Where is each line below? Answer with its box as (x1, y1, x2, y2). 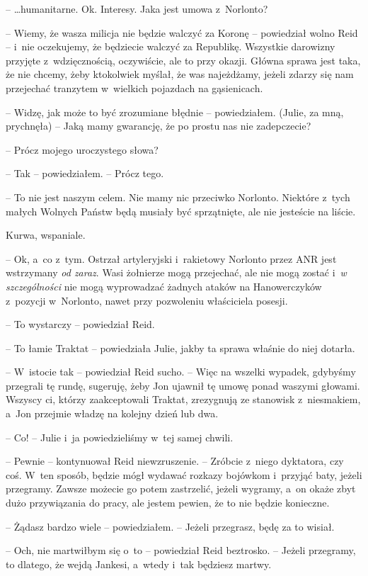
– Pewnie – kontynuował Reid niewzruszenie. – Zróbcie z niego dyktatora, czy (6, 453, 344, 468)
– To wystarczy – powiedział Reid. (6, 317, 155, 332)
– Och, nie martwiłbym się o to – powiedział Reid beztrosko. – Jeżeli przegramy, (6, 543, 356, 558)
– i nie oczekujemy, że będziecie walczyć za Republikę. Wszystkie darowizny (6, 39, 335, 54)
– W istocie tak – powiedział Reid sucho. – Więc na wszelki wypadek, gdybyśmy (6, 364, 356, 379)
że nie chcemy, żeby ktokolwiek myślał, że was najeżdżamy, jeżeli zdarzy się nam (6, 67, 354, 81)
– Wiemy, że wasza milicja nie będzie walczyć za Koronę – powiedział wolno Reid (6, 25, 358, 40)
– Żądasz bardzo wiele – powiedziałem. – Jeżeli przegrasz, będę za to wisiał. (6, 519, 335, 533)
